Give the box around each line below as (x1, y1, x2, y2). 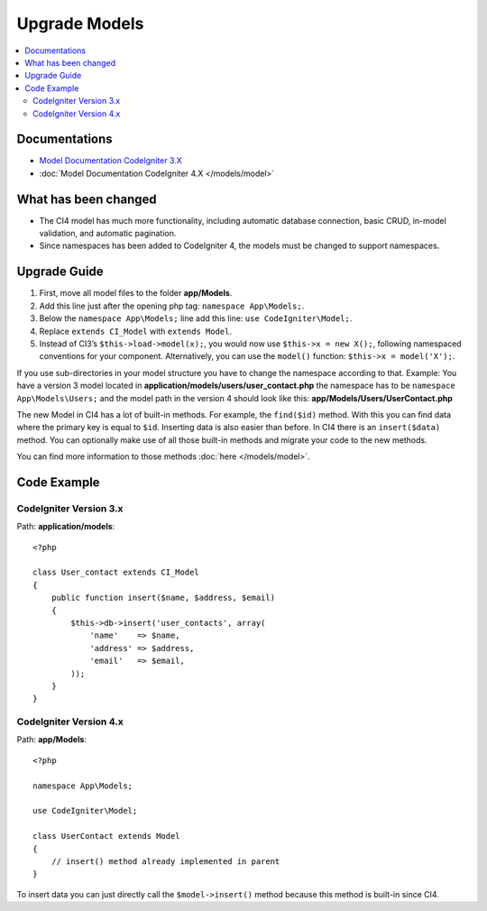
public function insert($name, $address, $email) (51, 593, 275, 603)
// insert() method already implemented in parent (51, 856, 280, 866)
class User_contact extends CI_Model (32, 567, 200, 577)
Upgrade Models (16, 14, 144, 33)
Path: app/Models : (16, 734, 87, 745)
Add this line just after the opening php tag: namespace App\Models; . (39, 300, 305, 311)
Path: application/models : (16, 521, 115, 532)
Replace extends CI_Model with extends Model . (39, 326, 232, 336)
